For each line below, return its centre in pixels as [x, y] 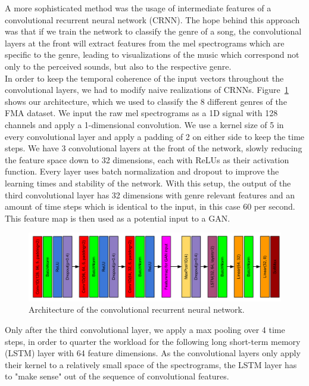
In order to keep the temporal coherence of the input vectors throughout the [144, 78]
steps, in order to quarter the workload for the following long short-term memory [153, 341]
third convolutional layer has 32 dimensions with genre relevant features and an [150, 194]
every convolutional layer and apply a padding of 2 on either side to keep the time [155, 136]
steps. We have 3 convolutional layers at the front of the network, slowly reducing [154, 148]
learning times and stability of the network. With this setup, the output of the [148, 183]
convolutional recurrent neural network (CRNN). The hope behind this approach [152, 19]
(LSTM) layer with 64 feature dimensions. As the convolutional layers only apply [153, 353]
